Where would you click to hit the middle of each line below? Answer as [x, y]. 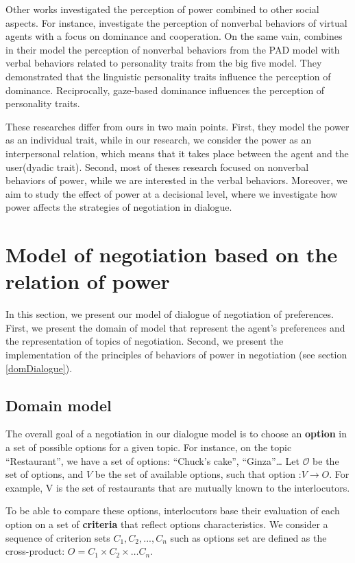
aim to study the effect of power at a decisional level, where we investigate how [172, 193]
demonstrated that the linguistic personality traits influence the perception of [168, 76]
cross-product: [35, 551]
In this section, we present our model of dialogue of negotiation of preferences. [170, 314]
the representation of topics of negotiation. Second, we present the [145, 341]
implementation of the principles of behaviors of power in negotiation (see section [176, 354]
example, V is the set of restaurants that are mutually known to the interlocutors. [178, 487]
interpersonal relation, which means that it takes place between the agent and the [177, 153]
